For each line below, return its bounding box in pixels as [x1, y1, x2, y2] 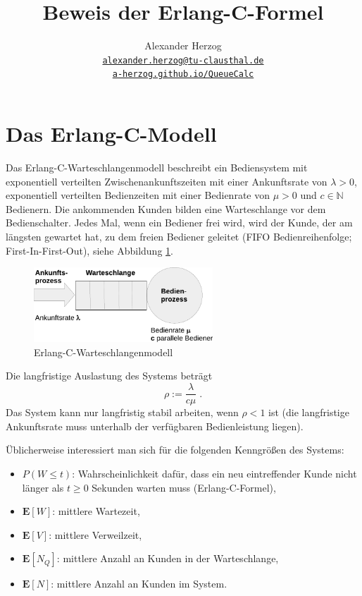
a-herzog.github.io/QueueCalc [112, 69, 254, 80]
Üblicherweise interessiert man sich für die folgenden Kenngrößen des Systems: [6, 442, 344, 457]
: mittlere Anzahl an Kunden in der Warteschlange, [56, 551, 279, 566]
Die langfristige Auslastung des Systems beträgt [6, 368, 213, 383]
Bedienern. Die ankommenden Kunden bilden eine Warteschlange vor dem [6, 201, 326, 216]
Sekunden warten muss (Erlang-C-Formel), [92, 480, 276, 494]
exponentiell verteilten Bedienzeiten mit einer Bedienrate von [6, 188, 270, 202]
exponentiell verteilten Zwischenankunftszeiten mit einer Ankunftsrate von [6, 174, 327, 188]
